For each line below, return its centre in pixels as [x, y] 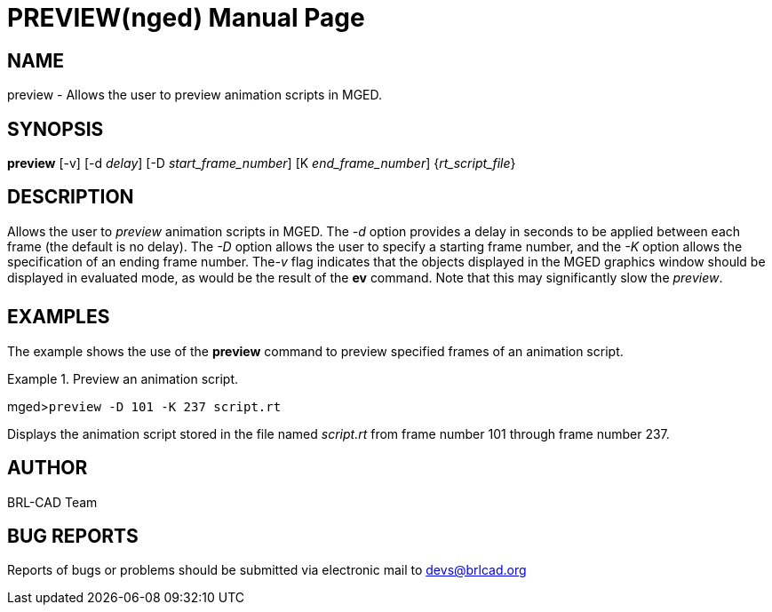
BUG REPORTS [73, 536]
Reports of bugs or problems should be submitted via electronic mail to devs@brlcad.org [267, 570]
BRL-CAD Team [52, 502]
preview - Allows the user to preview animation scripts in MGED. [195, 95]
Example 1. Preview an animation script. [123, 378]
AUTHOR [48, 468]
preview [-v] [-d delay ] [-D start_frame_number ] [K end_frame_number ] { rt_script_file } [262, 163]
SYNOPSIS [56, 129]
